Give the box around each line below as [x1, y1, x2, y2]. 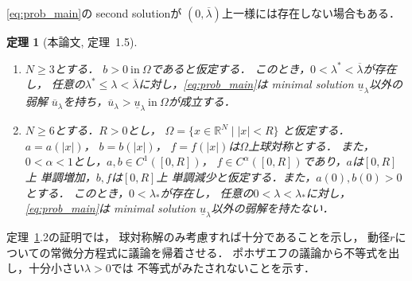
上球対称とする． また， [248, 137, 375, 154]
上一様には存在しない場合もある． [221, 5, 400, 21]
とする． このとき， [25, 184, 129, 201]
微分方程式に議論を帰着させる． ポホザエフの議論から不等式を [61, 244, 389, 260]
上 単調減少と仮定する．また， [156, 169, 317, 185]
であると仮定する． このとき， [150, 60, 311, 76]
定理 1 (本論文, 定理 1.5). [6, 33, 138, 49]
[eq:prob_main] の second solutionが [6, 5, 182, 21]
